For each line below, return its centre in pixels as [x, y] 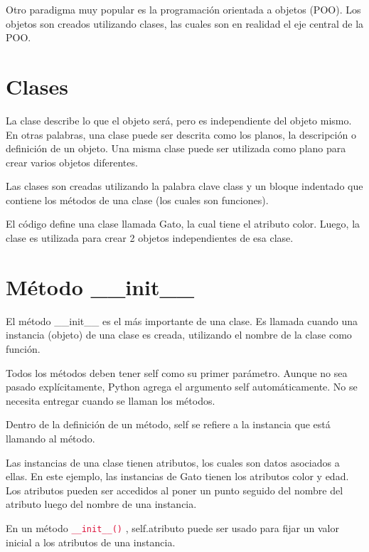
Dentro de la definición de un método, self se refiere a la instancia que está [168, 424]
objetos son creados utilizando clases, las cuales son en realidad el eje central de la [185, 23]
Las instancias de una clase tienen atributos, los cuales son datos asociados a [173, 462]
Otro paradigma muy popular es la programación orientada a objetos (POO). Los [183, 9]
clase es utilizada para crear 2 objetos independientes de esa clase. [150, 238]
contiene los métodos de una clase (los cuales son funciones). [137, 200]
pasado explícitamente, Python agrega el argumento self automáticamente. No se [182, 387]
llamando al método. [50, 438]
